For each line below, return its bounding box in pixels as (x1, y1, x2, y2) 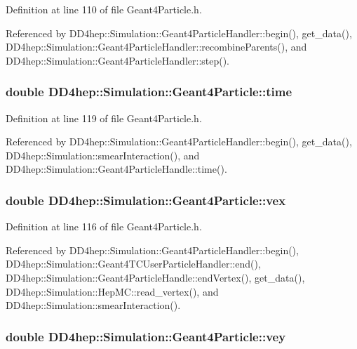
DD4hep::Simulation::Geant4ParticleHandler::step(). (6, 53, 230, 67)
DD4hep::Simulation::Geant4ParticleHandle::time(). (6, 162, 227, 176)
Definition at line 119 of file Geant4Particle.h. (6, 110, 202, 125)
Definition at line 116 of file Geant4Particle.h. (6, 219, 202, 234)
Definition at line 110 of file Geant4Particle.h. (6, 2, 202, 16)
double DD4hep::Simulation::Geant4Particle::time (6, 83, 292, 100)
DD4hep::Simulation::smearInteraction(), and (6, 147, 200, 162)
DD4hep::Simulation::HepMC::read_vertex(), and (6, 284, 219, 298)
